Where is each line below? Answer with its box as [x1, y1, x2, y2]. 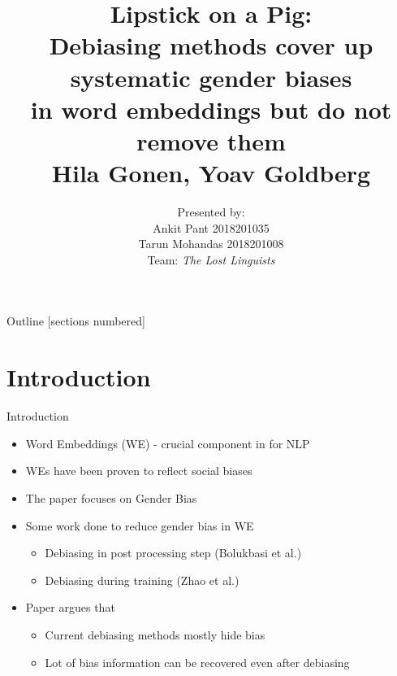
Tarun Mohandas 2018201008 [138, 235, 284, 252]
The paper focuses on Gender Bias [25, 489, 197, 506]
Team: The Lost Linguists [147, 251, 275, 268]
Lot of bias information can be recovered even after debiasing [45, 653, 350, 670]
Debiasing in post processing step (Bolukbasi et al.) [45, 544, 302, 561]
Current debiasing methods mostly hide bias [45, 626, 265, 643]
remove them [136, 124, 286, 157]
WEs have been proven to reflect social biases [25, 462, 252, 479]
